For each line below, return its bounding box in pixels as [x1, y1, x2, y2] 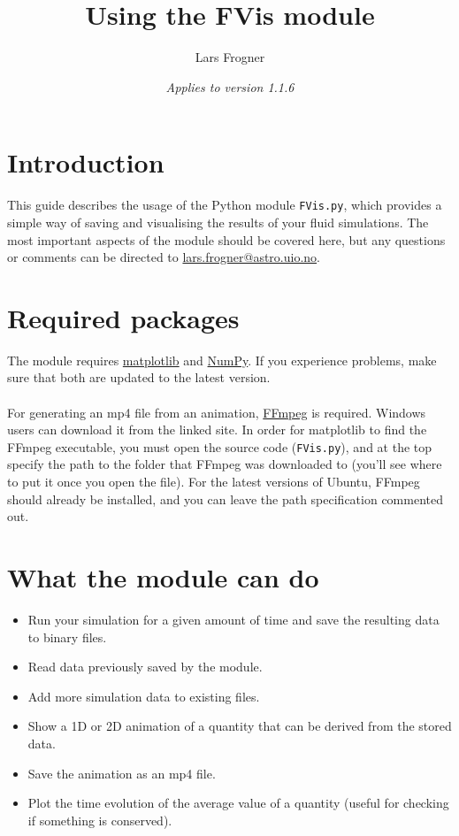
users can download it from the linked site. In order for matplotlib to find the [7, 420, 427, 439]
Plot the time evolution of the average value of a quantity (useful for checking [27, 794, 449, 812]
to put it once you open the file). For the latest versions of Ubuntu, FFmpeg [7, 472, 420, 491]
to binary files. [27, 627, 107, 646]
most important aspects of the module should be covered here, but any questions [7, 230, 446, 249]
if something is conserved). [27, 810, 172, 829]
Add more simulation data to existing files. [27, 686, 260, 705]
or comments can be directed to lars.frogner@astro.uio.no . [7, 248, 320, 266]
